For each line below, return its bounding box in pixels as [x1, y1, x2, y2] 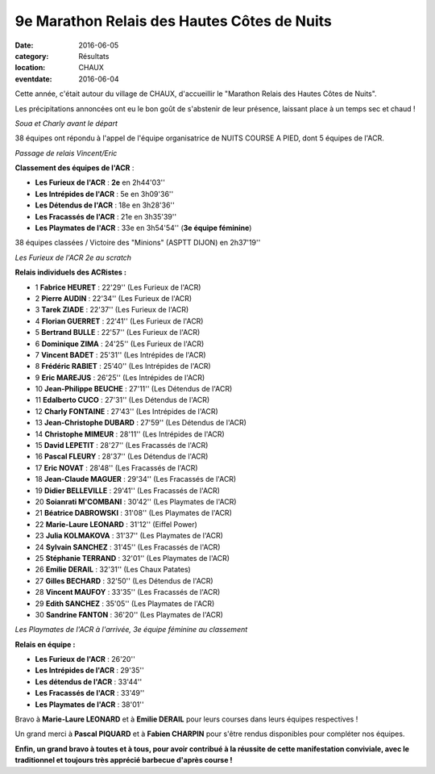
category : [14, 51, 49, 61]
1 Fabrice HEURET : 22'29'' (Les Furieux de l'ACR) [35, 282, 201, 292]
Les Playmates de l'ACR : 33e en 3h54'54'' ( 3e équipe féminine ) [35, 223, 252, 233]
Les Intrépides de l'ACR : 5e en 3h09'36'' [35, 189, 174, 199]
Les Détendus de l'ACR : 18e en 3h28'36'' [35, 200, 175, 210]
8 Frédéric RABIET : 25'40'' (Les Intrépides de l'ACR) [35, 362, 211, 371]
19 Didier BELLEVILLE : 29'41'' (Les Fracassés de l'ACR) [35, 485, 221, 496]
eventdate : [14, 73, 52, 84]
